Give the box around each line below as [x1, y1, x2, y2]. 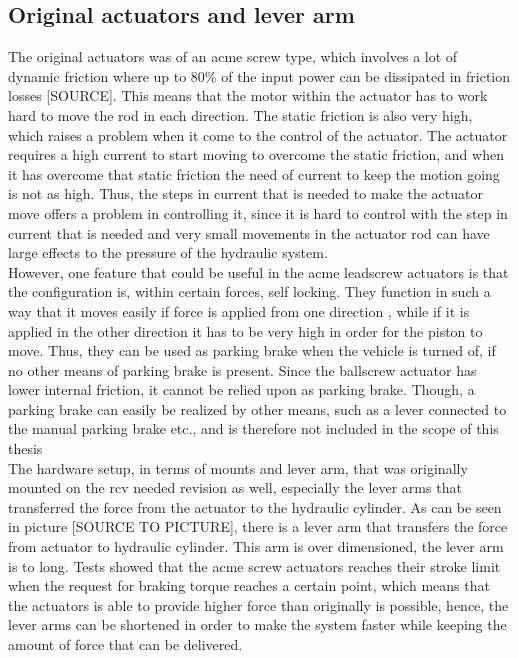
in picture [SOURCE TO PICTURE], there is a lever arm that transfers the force [8, 516, 508, 537]
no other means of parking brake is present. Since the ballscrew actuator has [8, 359, 477, 380]
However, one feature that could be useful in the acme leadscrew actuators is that [8, 261, 509, 282]
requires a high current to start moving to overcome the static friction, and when [8, 144, 504, 165]
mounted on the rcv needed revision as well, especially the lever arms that [8, 477, 462, 498]
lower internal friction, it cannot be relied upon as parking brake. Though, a [8, 379, 475, 400]
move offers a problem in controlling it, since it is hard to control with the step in [8, 202, 508, 223]
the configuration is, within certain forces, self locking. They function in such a [8, 281, 491, 302]
